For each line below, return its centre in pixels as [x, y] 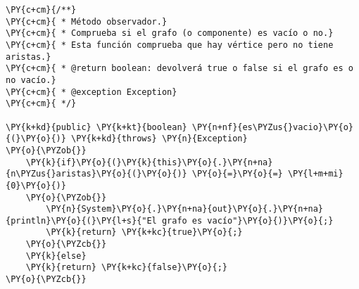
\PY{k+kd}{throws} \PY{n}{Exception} [159, 139]
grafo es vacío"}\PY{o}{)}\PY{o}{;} [247, 220]
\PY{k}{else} [56, 256]
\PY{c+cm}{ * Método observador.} [87, 21]
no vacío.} [31, 80]
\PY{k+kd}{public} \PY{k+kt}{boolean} [96, 127]
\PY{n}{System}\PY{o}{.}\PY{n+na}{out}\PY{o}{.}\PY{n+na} [185, 209]
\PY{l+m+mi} [315, 174]
